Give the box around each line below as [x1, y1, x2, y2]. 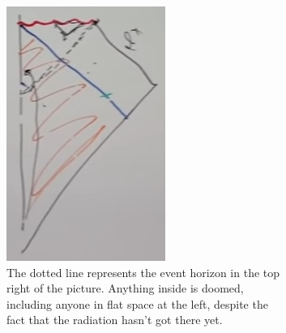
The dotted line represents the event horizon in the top [6, 263, 280, 280]
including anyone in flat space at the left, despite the [6, 295, 268, 312]
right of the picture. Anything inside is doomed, [6, 280, 244, 297]
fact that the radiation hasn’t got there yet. [6, 311, 223, 328]
